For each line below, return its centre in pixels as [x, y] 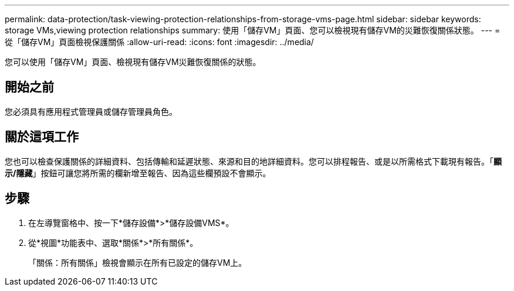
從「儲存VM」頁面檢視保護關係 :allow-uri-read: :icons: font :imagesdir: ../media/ [159, 42]
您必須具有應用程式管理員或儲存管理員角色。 [91, 111]
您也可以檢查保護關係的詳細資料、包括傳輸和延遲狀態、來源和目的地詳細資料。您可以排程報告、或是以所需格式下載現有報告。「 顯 [253, 161]
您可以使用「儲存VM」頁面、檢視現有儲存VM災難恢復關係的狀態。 [133, 62]
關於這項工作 [42, 137]
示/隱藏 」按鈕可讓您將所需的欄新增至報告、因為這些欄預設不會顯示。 [138, 173]
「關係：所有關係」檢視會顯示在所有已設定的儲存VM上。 [138, 262]
